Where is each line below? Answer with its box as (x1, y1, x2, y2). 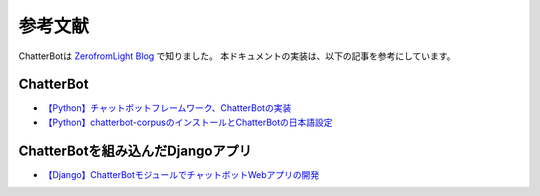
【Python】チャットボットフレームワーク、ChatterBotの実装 (43, 102, 292, 114)
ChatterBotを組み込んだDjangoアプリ (18, 142, 252, 159)
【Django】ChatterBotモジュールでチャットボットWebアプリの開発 (43, 168, 320, 180)
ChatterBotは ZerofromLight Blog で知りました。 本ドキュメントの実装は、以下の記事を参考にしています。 (18, 50, 456, 62)
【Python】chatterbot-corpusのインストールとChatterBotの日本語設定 (43, 116, 334, 128)
